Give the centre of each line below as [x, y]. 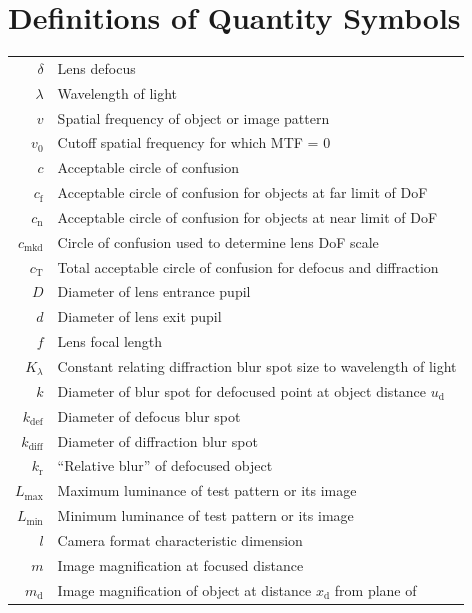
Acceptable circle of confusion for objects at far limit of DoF [242, 192]
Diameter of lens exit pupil [139, 316]
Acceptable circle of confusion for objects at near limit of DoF [247, 216]
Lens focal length [110, 341]
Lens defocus [96, 67]
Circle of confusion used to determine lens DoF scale [218, 241]
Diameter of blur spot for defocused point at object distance [242, 390]
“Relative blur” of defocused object [165, 465]
